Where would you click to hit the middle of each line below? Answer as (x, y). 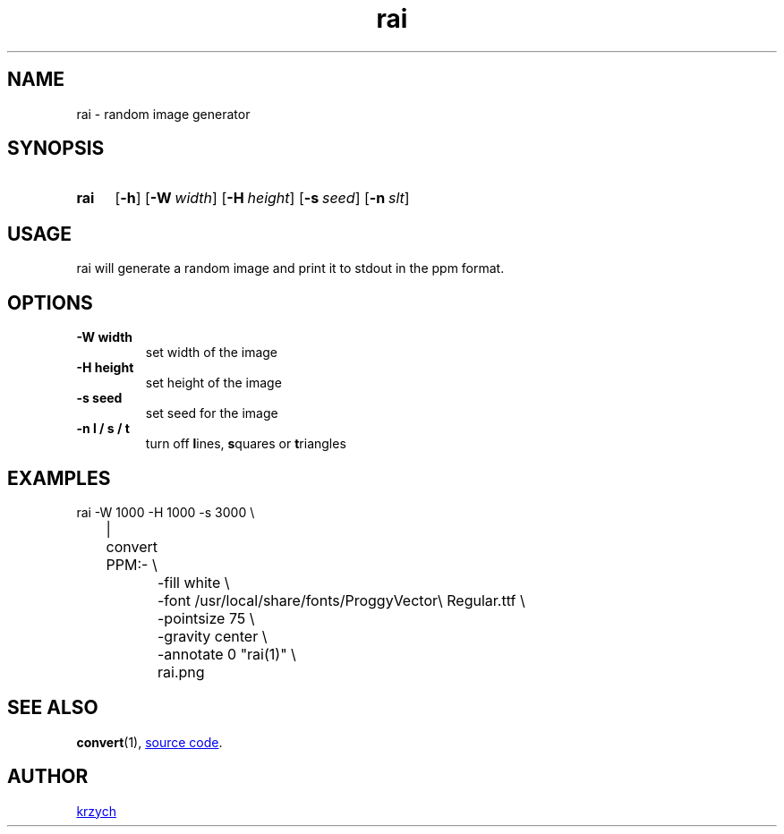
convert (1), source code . (149, 742)
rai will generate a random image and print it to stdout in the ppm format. (290, 268)
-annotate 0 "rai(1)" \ (227, 654)
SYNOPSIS (56, 149)
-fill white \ (194, 582)
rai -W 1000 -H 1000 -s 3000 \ (166, 512)
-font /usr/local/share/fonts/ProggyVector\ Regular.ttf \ (341, 600)
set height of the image (213, 383)
